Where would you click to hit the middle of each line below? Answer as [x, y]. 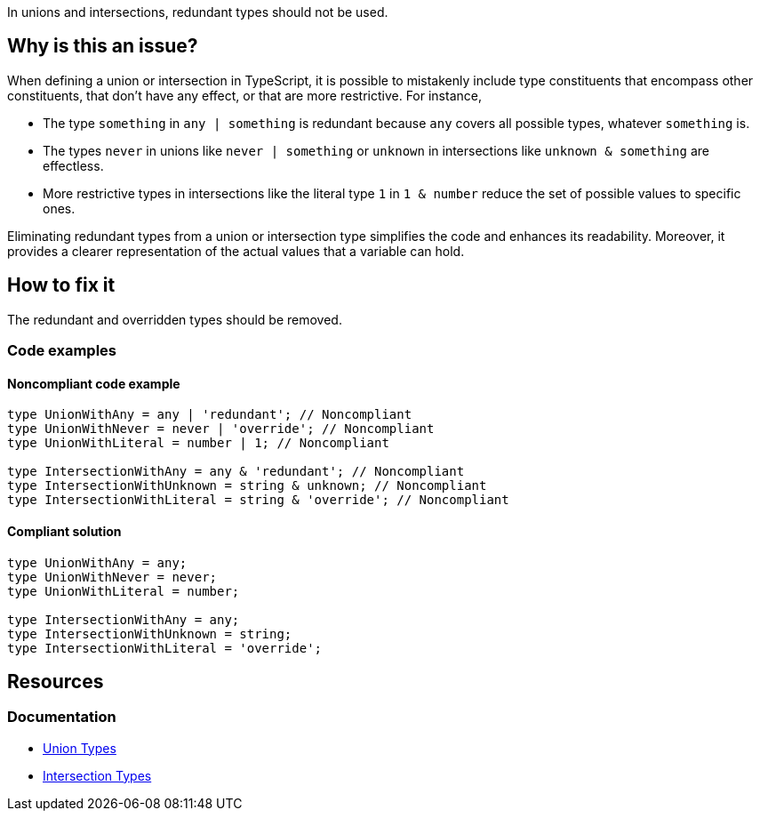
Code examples [62, 351]
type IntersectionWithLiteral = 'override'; [165, 648]
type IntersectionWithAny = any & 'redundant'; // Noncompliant [236, 472]
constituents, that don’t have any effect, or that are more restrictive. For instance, [244, 95]
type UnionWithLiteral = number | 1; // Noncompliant [198, 443]
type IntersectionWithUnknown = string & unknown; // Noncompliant [247, 486]
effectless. [73, 165]
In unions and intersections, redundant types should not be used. [198, 12]
